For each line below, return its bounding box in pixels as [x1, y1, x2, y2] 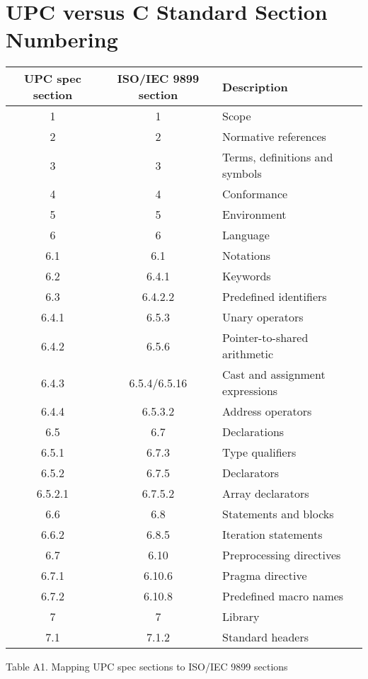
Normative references [222, 128, 326, 145]
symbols [222, 165, 262, 182]
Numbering [6, 25, 118, 54]
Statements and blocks [222, 506, 334, 523]
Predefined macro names [222, 588, 344, 605]
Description [222, 78, 288, 95]
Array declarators [222, 485, 309, 502]
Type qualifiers [222, 444, 297, 461]
